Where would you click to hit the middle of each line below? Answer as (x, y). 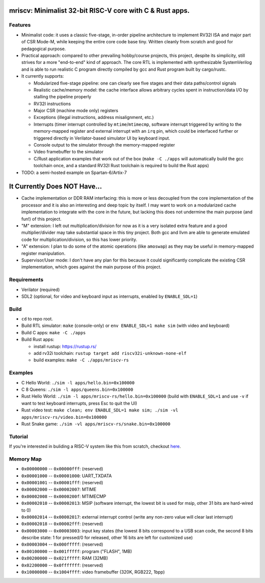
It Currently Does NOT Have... (56, 187)
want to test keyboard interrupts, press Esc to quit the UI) (79, 403)
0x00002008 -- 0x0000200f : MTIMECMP (64, 496)
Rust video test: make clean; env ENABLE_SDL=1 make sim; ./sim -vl (100, 410)
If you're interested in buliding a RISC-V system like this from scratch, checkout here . (95, 446)
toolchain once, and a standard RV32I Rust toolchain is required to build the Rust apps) (121, 166)
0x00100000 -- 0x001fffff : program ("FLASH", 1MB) (77, 551)
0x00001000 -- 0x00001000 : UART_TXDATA (67, 476)
